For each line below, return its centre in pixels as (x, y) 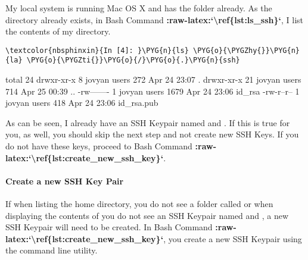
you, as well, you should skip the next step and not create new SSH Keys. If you (152, 134)
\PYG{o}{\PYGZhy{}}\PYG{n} (246, 50)
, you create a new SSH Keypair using (233, 238)
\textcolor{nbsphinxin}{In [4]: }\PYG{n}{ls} (97, 50)
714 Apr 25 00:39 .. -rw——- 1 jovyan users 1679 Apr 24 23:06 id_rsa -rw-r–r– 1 (153, 91)
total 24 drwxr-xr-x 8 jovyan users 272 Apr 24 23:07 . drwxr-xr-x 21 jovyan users (153, 79)
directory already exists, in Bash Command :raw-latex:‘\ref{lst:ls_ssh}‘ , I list (155, 19)
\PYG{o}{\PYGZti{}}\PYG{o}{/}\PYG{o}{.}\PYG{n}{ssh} (133, 60)
